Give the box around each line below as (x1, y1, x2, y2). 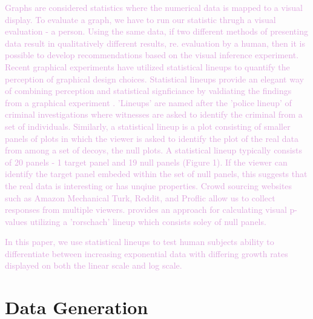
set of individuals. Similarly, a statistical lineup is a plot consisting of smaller (5, 119, 291, 132)
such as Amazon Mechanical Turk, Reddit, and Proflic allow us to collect (5, 191, 275, 204)
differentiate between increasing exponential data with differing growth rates (5, 247, 288, 260)
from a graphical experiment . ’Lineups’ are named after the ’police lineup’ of (5, 96, 292, 109)
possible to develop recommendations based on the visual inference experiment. (5, 49, 299, 61)
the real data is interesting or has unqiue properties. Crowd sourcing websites (5, 179, 292, 192)
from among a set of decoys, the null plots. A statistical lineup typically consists (5, 144, 303, 156)
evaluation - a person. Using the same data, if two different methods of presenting (5, 25, 308, 38)
